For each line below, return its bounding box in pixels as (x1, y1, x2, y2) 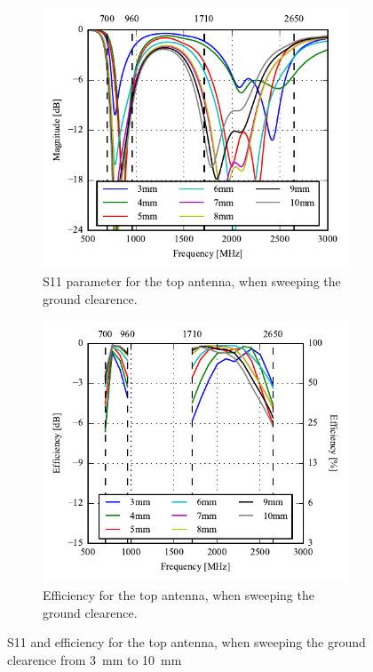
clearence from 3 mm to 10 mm (7, 650, 182, 668)
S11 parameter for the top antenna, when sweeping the (43, 272, 341, 291)
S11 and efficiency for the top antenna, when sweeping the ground (7, 633, 366, 652)
